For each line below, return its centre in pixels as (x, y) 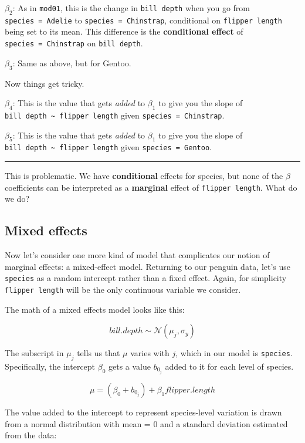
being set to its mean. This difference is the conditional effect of (124, 31)
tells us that (99, 353)
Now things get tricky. (45, 83)
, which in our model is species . (234, 353)
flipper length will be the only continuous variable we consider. (123, 289)
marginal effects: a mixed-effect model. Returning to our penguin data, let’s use (148, 266)
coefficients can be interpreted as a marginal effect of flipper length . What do (151, 187)
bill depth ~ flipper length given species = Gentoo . (108, 147)
